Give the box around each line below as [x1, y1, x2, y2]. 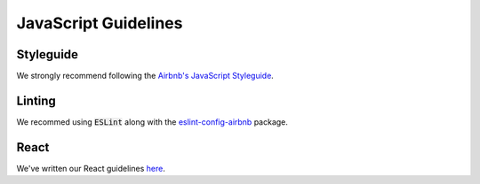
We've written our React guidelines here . [16, 163, 166, 173]
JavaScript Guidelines [16, 13, 183, 33]
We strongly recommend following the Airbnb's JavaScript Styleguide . [16, 71, 275, 81]
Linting [16, 93, 57, 108]
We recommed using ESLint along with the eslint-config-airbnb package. [16, 116, 289, 127]
